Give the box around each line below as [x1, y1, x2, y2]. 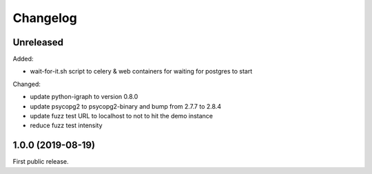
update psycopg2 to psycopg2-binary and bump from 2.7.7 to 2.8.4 [30, 102, 222, 110]
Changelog [12, 10, 77, 25]
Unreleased [12, 36, 64, 48]
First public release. [12, 157, 69, 166]
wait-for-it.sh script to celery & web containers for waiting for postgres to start [30, 67, 253, 76]
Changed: [12, 80, 41, 88]
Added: [12, 55, 34, 63]
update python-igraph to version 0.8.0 [30, 93, 138, 101]
